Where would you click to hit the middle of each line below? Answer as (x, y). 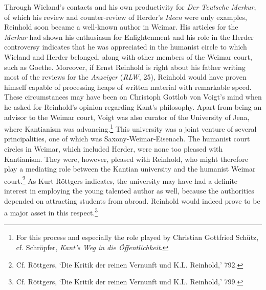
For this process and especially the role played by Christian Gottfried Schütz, (137, 237)
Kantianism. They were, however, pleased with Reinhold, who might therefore (126, 159)
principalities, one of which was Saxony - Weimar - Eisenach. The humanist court (127, 139)
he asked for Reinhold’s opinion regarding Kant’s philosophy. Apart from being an (133, 106)
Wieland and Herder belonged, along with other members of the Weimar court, (128, 56)
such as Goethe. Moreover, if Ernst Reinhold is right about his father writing (125, 67)
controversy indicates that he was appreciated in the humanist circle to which (126, 47)
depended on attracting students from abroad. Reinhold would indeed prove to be (132, 200)
